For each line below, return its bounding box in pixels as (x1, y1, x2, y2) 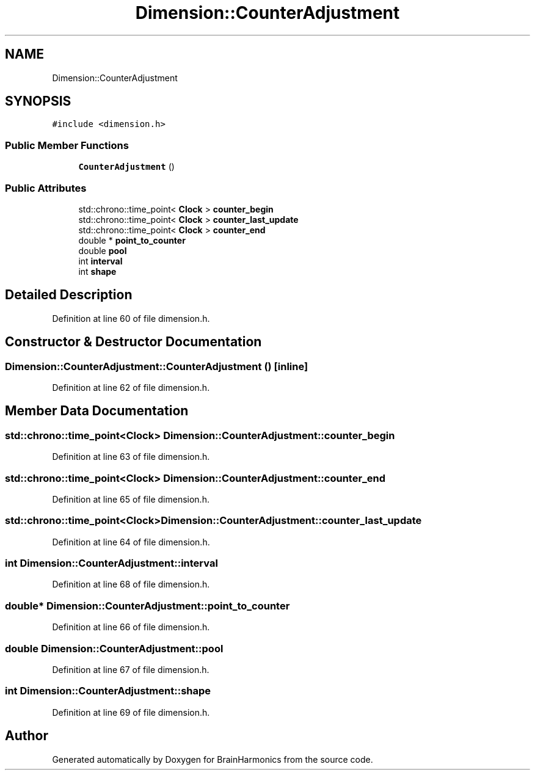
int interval (78, 255, 123, 266)
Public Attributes (5, 181, 87, 194)
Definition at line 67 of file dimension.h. (52, 664, 209, 675)
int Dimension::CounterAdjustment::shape (5, 685, 211, 697)
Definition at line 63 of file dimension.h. (52, 451, 210, 462)
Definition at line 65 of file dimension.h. (52, 493, 209, 504)
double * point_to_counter (78, 235, 186, 246)
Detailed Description (5, 287, 133, 303)
